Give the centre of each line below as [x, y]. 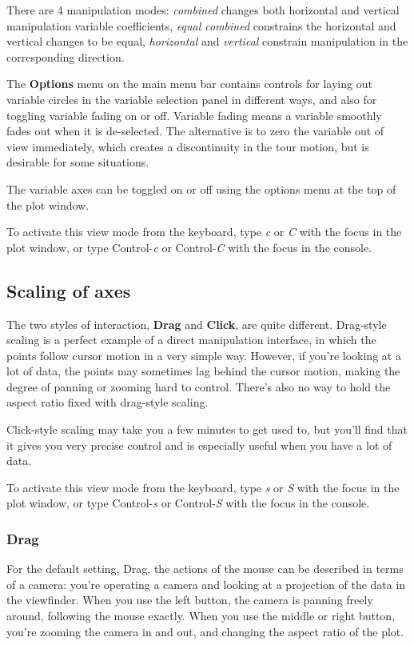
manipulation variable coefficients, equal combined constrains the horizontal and [201, 25]
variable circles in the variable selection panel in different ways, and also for [192, 99]
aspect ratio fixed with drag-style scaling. [107, 402]
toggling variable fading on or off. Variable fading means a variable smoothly [194, 115]
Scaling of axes [69, 290]
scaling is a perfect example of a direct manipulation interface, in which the [191, 340]
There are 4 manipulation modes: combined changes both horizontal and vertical [203, 10]
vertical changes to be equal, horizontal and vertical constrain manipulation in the [207, 41]
